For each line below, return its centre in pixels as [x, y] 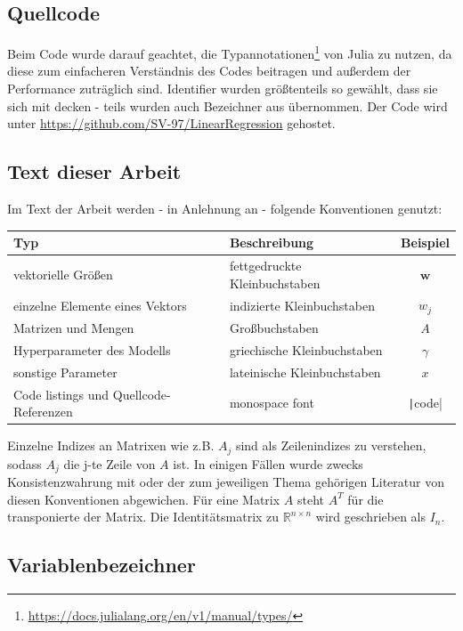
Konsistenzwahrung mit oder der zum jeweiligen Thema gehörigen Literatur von [226, 482]
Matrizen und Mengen [74, 328]
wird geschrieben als [370, 517]
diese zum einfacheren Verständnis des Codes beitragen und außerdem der [209, 71]
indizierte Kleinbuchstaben [302, 305]
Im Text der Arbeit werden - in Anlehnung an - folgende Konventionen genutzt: [225, 209]
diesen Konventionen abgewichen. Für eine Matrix [144, 499]
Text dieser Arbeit [94, 171]
